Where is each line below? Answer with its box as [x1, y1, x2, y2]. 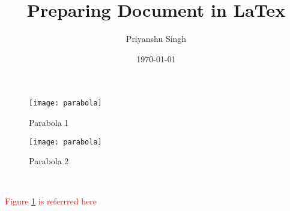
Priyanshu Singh [125, 32, 187, 45]
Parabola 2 [29, 155, 69, 167]
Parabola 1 [29, 116, 69, 128]
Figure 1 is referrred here [5, 195, 97, 207]
